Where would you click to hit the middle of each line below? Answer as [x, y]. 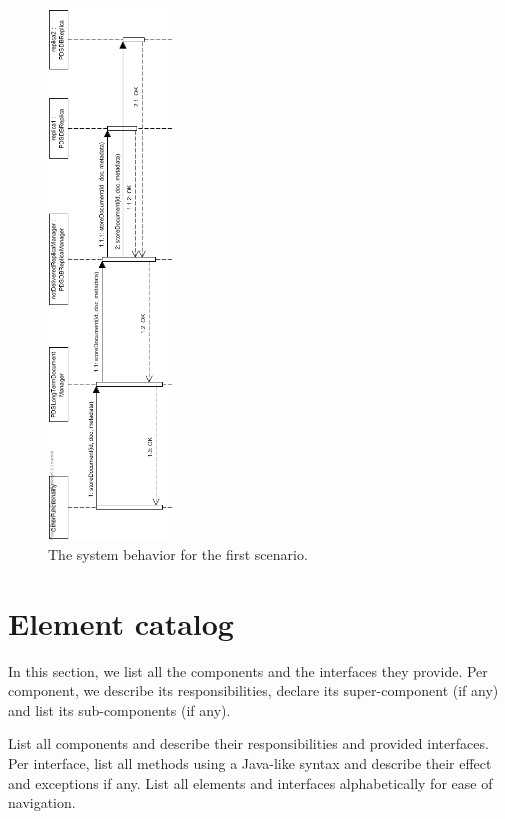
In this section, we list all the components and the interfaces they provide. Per [248, 670]
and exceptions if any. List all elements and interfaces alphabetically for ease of [250, 782]
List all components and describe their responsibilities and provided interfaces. [248, 743]
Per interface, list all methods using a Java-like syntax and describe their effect [250, 762]
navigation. [42, 802]
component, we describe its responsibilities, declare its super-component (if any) [253, 690]
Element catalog [121, 622]
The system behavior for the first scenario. [178, 553]
